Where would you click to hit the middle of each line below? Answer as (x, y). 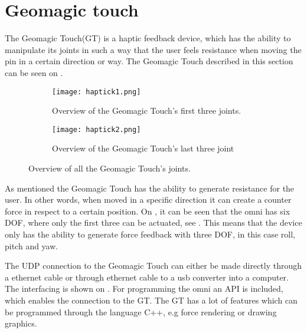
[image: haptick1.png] (97, 92)
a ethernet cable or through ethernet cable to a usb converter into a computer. (147, 277)
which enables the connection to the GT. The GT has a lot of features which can (151, 300)
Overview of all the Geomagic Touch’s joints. (110, 168)
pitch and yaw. (32, 245)
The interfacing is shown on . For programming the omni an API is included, (144, 289)
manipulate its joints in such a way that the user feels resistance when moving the (153, 49)
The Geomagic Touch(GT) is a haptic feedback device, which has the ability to (148, 38)
